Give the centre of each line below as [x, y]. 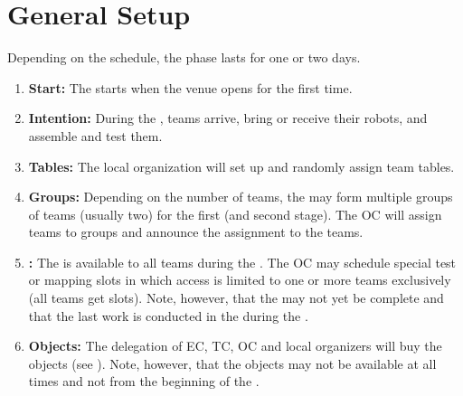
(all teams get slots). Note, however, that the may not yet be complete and [236, 298]
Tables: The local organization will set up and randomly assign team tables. [241, 166]
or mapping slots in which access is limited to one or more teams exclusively [240, 280]
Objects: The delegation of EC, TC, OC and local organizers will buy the [235, 346]
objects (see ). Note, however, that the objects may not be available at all [232, 363]
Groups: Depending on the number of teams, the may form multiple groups [241, 197]
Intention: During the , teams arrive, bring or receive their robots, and [228, 118]
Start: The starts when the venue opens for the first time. [190, 87]
